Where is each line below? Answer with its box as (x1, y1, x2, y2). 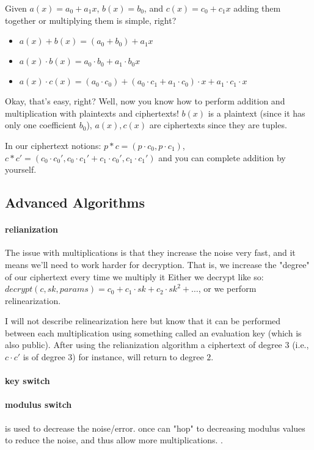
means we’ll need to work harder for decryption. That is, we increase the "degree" (5, 258, 310, 270)
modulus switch (5, 398, 72, 411)
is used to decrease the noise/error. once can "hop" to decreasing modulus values (5, 421, 305, 434)
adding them (233, 2, 281, 14)
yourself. (5, 163, 37, 176)
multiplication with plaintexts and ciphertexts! (5, 106, 179, 119)
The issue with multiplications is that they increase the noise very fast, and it (5, 246, 296, 259)
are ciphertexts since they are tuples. (149, 118, 287, 131)
